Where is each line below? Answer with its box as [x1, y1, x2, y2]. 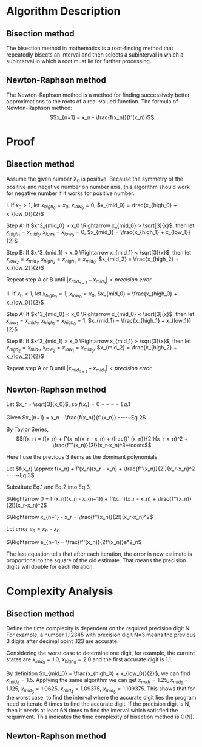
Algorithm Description [6, 4, 121, 18]
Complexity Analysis [6, 585, 113, 598]
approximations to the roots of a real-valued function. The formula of [6, 97, 178, 105]
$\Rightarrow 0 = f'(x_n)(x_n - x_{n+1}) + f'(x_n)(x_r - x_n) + [6, 495, 157, 503]
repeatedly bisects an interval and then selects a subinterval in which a [6, 51, 184, 58]
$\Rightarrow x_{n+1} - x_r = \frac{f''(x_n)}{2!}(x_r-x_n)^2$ [6, 514, 153, 521]
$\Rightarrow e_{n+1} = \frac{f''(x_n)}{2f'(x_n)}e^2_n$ [6, 539, 142, 546]
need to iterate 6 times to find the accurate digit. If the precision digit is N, [6, 700, 191, 707]
